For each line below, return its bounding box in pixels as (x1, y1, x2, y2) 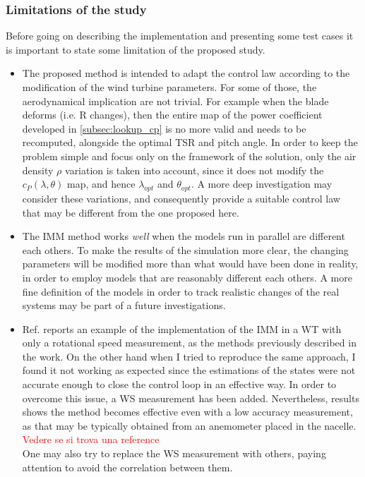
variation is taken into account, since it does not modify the (65, 162, 324, 177)
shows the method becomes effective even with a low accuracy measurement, (22, 404, 353, 419)
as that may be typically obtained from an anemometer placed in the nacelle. (22, 418, 357, 433)
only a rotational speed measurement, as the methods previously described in (22, 335, 357, 350)
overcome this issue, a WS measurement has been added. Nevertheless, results (22, 390, 359, 405)
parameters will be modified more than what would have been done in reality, (22, 256, 359, 271)
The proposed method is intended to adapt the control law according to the (22, 66, 350, 80)
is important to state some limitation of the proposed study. (6, 42, 265, 56)
